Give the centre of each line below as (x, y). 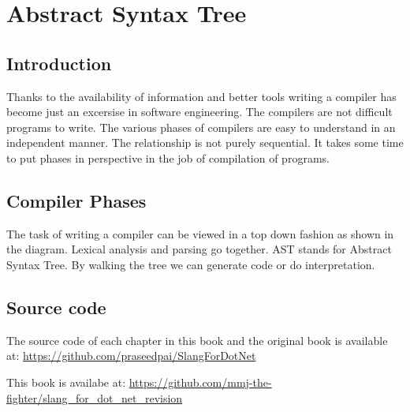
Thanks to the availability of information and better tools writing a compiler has (201, 96)
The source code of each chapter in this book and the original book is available (197, 340)
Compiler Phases (76, 200)
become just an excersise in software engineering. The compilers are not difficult (199, 112)
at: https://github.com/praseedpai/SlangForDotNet (131, 356)
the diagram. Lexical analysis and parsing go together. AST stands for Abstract (199, 249)
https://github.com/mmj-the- (200, 382)
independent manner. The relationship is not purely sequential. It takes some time (205, 142)
